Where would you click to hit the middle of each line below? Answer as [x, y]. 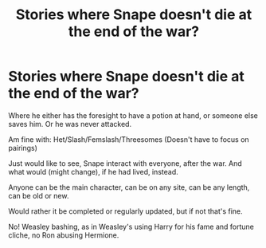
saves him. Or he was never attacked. [70, 124]
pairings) [23, 148]
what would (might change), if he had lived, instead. [93, 171]
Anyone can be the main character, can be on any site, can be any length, [129, 187]
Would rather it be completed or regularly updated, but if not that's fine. [125, 211]
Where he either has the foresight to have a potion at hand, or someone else [133, 115]
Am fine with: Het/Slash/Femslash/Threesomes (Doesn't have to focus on [129, 139]
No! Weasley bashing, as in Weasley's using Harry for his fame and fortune [131, 226]
